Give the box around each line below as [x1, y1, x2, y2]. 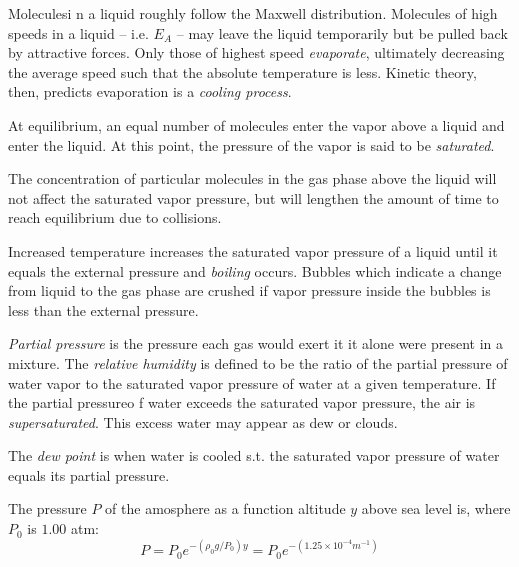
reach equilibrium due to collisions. [8, 207, 222, 228]
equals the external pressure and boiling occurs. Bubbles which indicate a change [8, 260, 502, 281]
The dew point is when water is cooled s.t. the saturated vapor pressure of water [8, 445, 500, 466]
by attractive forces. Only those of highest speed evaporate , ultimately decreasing [8, 42, 505, 63]
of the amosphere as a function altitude [105, 498, 346, 519]
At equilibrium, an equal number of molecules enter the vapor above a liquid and [8, 114, 505, 135]
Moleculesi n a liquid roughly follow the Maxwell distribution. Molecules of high [8, 3, 498, 23]
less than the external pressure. [8, 299, 199, 320]
